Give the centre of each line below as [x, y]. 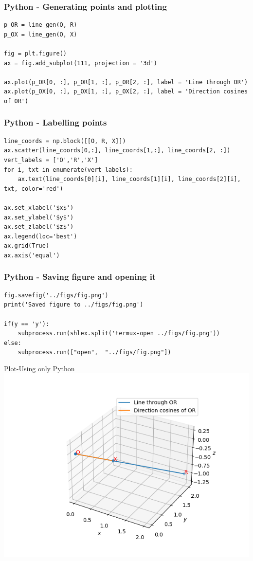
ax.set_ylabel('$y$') [39, 217]
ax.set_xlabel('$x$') [39, 208]
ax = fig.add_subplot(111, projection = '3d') [81, 63]
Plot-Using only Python [39, 368]
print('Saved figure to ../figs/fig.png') [74, 305]
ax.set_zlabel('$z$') [39, 227]
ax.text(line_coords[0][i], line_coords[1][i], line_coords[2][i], [129, 179]
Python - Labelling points [55, 122]
